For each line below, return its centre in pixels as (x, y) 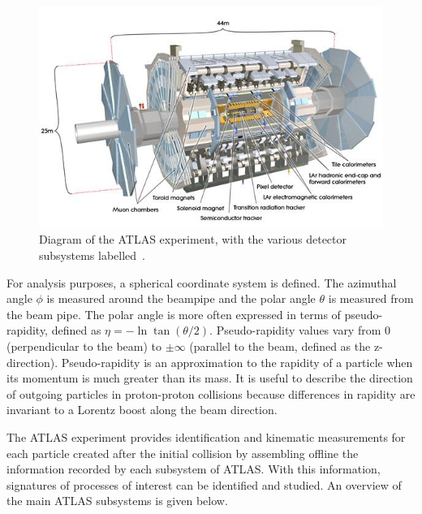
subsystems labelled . (92, 255)
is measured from (371, 298)
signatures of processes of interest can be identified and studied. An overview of (204, 484)
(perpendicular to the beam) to (84, 346)
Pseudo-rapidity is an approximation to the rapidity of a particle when (237, 362)
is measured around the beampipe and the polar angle (181, 298)
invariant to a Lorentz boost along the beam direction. (142, 410)
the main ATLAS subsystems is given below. (117, 501)
